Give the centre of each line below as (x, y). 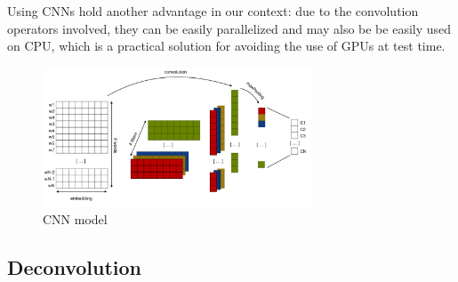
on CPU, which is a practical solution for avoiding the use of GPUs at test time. (226, 46)
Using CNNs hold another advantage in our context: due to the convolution (213, 11)
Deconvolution (74, 266)
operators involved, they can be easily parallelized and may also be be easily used (229, 28)
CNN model (75, 218)
